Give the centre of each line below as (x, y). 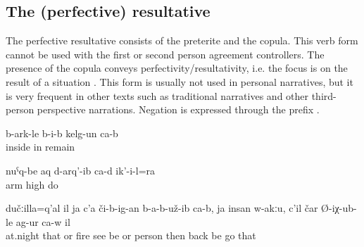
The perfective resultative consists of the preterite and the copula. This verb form (182, 40)
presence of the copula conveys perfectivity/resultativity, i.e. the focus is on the (177, 68)
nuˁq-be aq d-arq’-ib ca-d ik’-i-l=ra (81, 170)
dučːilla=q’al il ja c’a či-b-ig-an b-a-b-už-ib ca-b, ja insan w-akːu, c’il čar (162, 208)
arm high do (32, 184)
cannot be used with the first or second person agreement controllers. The (165, 54)
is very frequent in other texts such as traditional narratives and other (157, 95)
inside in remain (40, 147)
